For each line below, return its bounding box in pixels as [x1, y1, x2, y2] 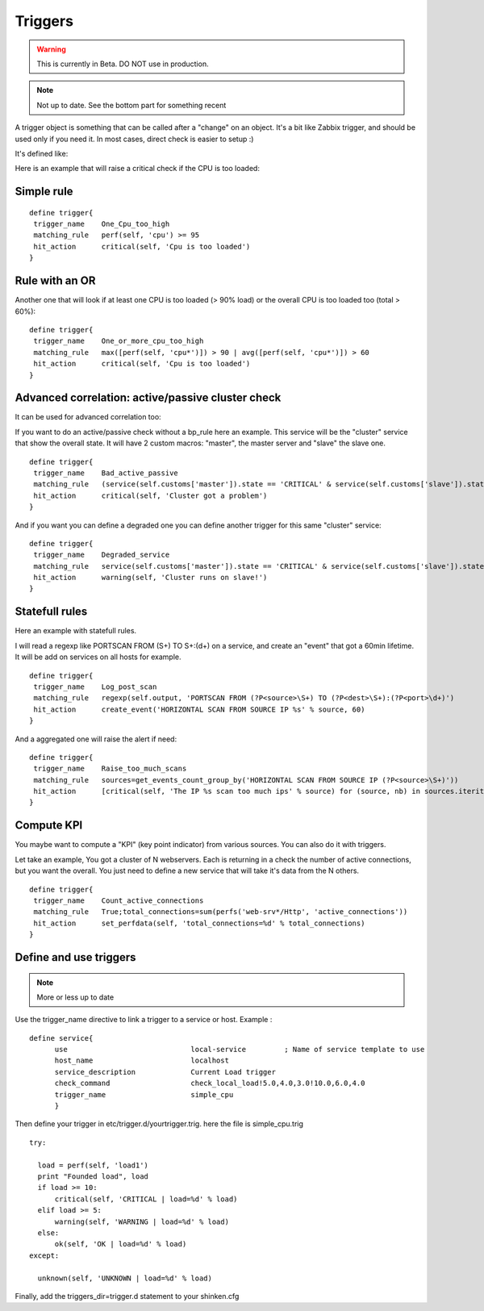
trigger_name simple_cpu [54, 1090, 234, 1099]
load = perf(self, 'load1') [37, 1160, 149, 1170]
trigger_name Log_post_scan [33, 682, 157, 691]
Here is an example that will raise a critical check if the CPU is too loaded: [15, 164, 260, 173]
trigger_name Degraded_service [33, 550, 170, 560]
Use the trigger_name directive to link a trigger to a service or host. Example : [15, 1015, 273, 1025]
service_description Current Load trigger [54, 1067, 276, 1076]
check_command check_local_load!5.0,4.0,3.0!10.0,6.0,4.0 [54, 1079, 365, 1088]
